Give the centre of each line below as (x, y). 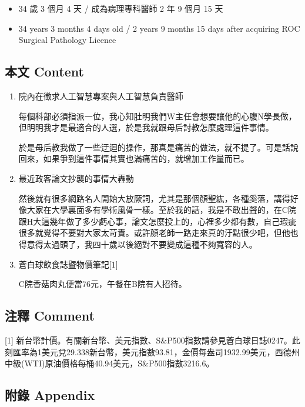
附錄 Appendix (50, 395)
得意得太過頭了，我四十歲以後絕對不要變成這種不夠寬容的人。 (138, 244)
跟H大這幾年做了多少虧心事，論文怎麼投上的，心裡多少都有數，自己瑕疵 (157, 221)
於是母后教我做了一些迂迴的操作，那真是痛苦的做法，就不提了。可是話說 (158, 147)
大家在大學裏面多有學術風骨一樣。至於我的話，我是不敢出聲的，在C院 (161, 210)
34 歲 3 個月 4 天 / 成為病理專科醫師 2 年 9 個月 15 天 (121, 8)
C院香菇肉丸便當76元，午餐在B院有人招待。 (103, 284)
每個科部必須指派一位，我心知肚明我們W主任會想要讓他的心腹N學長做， (157, 116)
